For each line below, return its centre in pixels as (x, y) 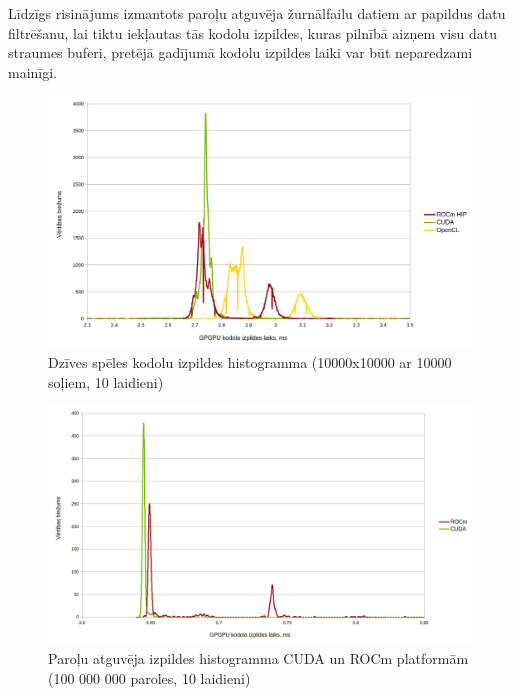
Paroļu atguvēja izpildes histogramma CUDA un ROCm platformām (258, 658)
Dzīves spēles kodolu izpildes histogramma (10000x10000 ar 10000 (250, 362)
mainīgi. (33, 71)
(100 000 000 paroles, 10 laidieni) (149, 678)
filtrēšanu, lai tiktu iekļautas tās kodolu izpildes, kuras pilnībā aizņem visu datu (253, 32)
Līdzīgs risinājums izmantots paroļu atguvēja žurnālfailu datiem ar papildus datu (257, 13)
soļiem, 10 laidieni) (106, 381)
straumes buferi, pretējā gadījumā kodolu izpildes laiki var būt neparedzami (240, 52)
